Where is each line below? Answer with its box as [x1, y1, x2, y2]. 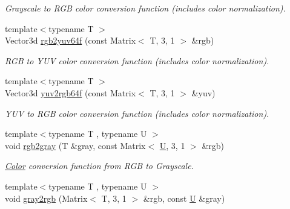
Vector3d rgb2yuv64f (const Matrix [5, 34, 136, 47]
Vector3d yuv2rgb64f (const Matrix [5, 86, 136, 99]
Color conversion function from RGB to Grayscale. [5, 159, 194, 172]
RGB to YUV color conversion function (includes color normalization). [5, 54, 269, 67]
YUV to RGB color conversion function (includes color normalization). [5, 107, 269, 119]
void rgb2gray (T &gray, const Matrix [5, 139, 146, 151]
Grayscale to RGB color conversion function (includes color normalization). [5, 2, 286, 14]
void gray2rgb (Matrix [5, 191, 88, 204]
